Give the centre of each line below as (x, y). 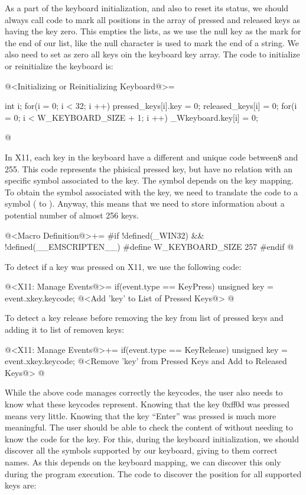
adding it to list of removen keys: (65, 330)
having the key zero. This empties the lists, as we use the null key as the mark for (153, 31)
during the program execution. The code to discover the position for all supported (153, 473)
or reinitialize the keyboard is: (59, 65)
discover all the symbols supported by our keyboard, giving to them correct (141, 450)
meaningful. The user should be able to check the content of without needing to (149, 427)
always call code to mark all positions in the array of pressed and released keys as (153, 19)
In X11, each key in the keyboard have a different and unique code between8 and (152, 157)
